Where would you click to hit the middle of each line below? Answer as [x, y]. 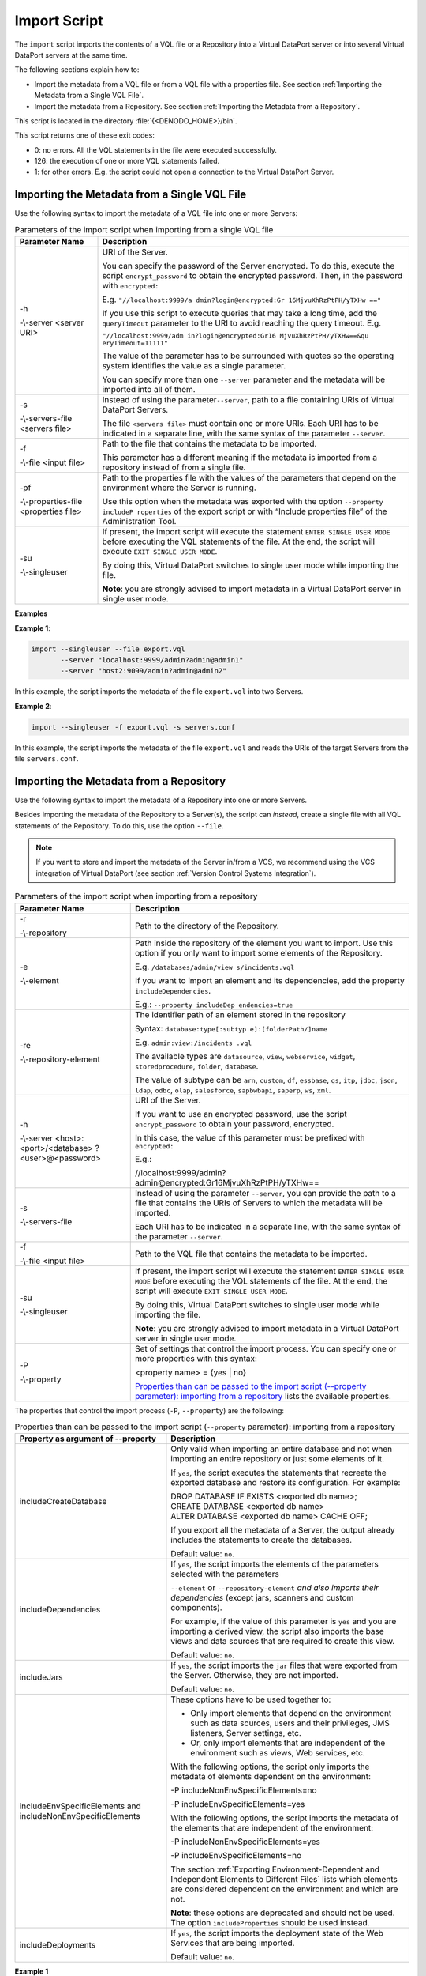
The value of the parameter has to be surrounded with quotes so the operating [248, 356]
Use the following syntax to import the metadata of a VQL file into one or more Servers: [156, 213]
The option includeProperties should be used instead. [270, 1923]
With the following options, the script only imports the [270, 1767]
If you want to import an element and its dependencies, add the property [270, 980]
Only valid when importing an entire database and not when [282, 1449]
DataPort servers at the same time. [71, 55]
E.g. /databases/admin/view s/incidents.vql [215, 967]
